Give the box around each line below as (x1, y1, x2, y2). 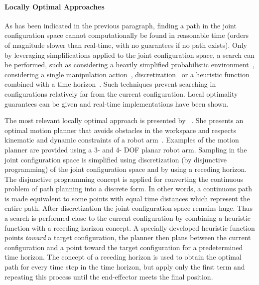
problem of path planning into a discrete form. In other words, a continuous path (4, 183, 253, 194)
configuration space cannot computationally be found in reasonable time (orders (4, 30, 249, 40)
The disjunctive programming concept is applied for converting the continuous (4, 173, 244, 184)
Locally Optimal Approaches (4, 1, 105, 11)
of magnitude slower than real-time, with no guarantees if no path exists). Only (4, 39, 247, 50)
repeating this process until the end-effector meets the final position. (4, 271, 213, 282)
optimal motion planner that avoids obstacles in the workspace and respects (4, 125, 236, 135)
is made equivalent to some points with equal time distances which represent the (4, 193, 250, 203)
